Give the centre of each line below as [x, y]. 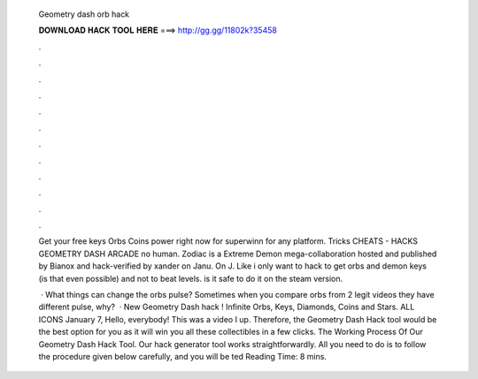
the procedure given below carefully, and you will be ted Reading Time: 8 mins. [183, 356]
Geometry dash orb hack [84, 14]
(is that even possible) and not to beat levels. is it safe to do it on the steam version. [191, 278]
